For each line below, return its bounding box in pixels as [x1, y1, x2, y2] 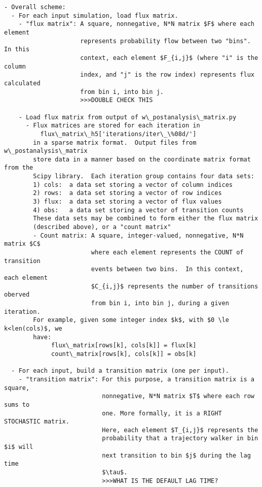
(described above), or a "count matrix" [33, 223, 171, 231]
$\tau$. [102, 469, 128, 476]
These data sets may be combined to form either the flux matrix [33, 215, 258, 222]
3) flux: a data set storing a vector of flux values [33, 198, 222, 206]
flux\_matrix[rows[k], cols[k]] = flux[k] [51, 342, 197, 349]
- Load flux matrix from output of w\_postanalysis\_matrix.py [18, 113, 237, 121]
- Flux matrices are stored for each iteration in [25, 122, 200, 129]
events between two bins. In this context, [91, 266, 244, 273]
